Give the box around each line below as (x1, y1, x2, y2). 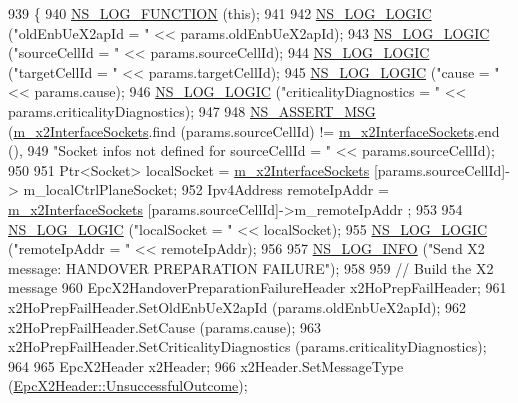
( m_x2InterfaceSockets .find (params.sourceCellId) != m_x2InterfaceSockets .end (8, 120, 500, 141)
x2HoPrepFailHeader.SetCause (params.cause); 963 (8, 316, 322, 337)
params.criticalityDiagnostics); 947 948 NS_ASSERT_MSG (8, 100, 376, 121)
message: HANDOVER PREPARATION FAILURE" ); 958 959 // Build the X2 (8, 257, 494, 278)
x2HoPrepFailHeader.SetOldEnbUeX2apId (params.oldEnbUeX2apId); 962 (8, 296, 467, 317)
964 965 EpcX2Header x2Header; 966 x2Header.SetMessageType (8, 355, 404, 376)
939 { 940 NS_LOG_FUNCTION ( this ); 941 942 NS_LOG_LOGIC (8, 3, 432, 23)
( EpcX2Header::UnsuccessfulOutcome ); (8, 375, 248, 396)
